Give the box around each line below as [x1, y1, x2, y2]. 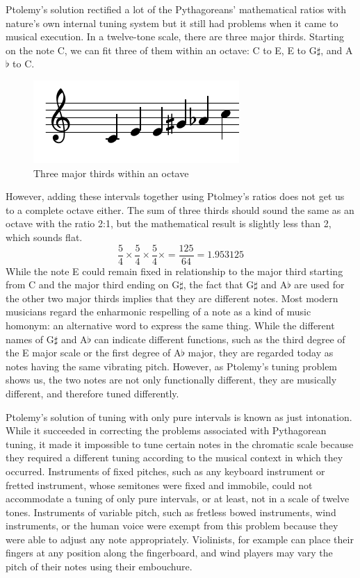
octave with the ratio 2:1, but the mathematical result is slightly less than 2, [6, 216, 332, 231]
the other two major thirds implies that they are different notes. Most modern [6, 290, 338, 305]
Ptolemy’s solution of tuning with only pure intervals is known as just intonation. [6, 409, 352, 424]
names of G [6, 331, 54, 346]
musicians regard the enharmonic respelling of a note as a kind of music [6, 304, 311, 319]
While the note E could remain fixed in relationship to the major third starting [6, 263, 343, 278]
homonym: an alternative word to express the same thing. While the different [6, 317, 335, 332]
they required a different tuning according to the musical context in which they [6, 450, 343, 465]
